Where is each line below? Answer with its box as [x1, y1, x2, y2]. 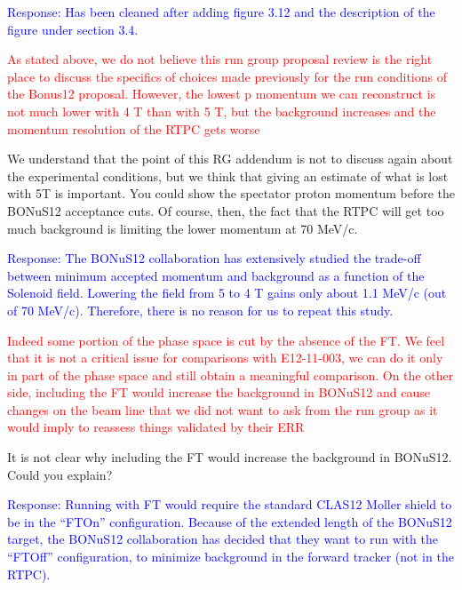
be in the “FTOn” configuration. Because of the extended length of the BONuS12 [7, 512, 452, 530]
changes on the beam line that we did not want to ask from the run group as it [7, 400, 438, 419]
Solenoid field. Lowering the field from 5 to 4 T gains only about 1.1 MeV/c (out [7, 283, 447, 302]
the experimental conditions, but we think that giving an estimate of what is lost [7, 166, 449, 185]
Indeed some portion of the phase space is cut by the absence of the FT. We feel [7, 331, 445, 349]
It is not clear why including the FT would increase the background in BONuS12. [7, 448, 452, 466]
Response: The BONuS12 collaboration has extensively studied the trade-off [7, 249, 421, 267]
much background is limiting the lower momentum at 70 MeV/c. [7, 219, 358, 237]
